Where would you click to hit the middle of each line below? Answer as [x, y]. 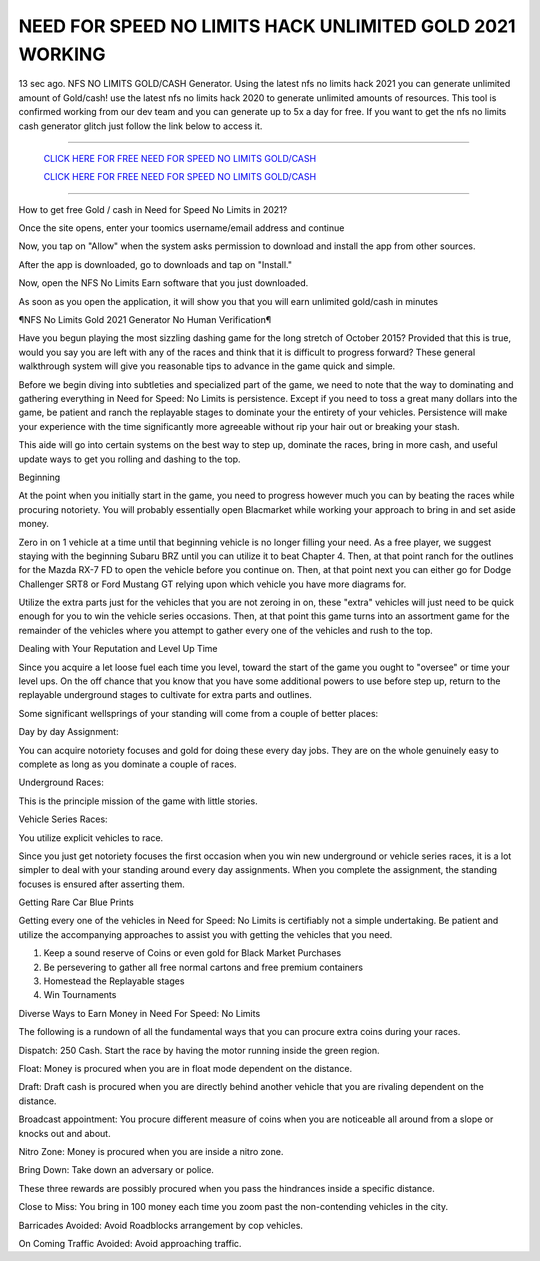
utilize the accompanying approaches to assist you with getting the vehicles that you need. [205, 934]
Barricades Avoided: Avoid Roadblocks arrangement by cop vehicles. [161, 1225]
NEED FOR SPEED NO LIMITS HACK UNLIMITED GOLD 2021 [267, 26]
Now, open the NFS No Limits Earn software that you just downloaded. [163, 283]
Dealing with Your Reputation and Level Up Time [118, 649]
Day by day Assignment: [68, 732]
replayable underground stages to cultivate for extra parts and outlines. [165, 695]
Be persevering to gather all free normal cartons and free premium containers [203, 967]
